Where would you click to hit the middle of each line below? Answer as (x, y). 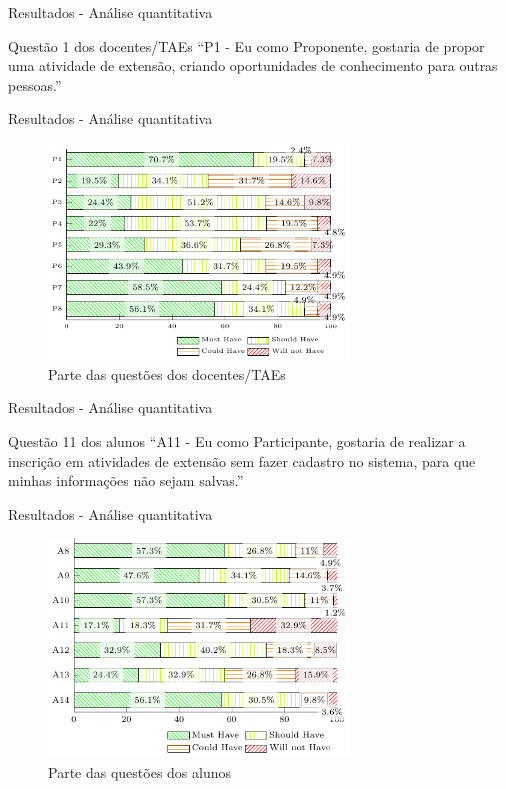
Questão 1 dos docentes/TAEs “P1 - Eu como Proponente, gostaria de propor (246, 45)
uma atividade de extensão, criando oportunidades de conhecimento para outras (253, 65)
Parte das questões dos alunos (139, 771)
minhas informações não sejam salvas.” (126, 480)
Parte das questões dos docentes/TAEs (167, 373)
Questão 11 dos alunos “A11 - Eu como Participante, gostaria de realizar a (237, 441)
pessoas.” (35, 84)
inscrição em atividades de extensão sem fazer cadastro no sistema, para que (242, 460)
